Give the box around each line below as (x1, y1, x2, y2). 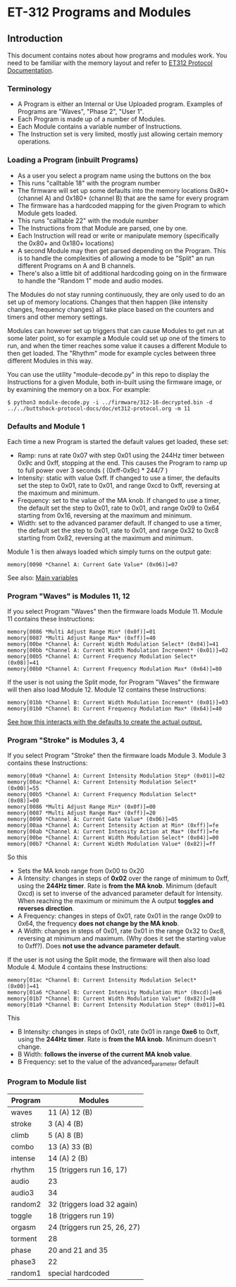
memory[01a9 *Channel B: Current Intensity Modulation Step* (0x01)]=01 (7, 1001, 225, 1008)
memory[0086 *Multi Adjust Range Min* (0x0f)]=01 (7, 629, 156, 636)
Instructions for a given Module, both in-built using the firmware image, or (7, 378, 222, 386)
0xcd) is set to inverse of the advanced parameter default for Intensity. (17, 889, 223, 898)
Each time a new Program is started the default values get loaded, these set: (7, 437, 229, 445)
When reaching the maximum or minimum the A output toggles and (17, 897, 213, 905)
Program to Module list (7, 1077, 87, 1087)
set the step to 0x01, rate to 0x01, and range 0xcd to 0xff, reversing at (17, 481, 221, 489)
